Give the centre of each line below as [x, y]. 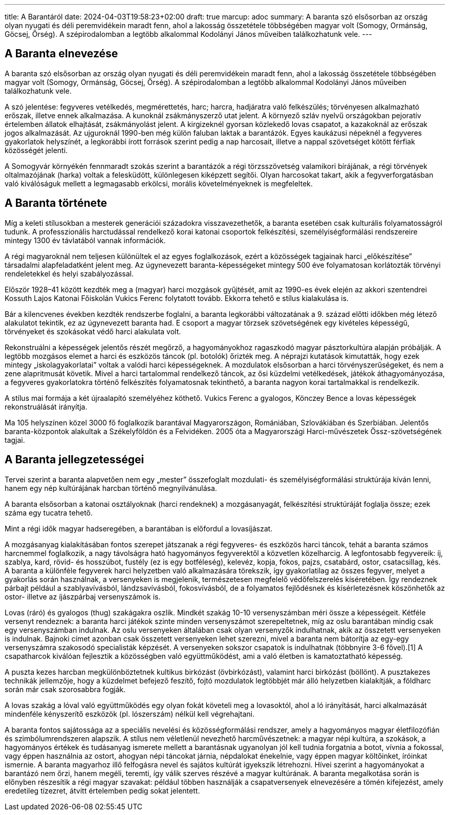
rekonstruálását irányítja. [46, 406]
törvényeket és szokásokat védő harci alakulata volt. [93, 331]
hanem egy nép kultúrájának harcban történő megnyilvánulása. [111, 488]
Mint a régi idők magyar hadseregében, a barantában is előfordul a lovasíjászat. [139, 528]
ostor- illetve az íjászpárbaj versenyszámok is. [83, 596]
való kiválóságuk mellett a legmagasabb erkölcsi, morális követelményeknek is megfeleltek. [159, 183]
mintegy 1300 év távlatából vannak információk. [85, 240]
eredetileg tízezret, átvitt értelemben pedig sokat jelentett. [102, 790]
